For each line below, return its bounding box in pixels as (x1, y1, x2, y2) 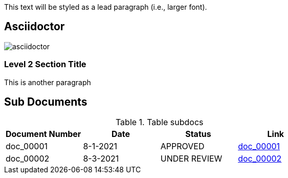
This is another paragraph (4, 77, 91, 87)
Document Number (6, 129, 81, 140)
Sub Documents (4, 95, 87, 109)
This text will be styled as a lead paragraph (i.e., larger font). (4, 3, 207, 11)
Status (185, 129, 211, 140)
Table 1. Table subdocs (115, 117, 204, 128)
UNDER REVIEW (160, 153, 223, 164)
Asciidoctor (4, 20, 65, 33)
